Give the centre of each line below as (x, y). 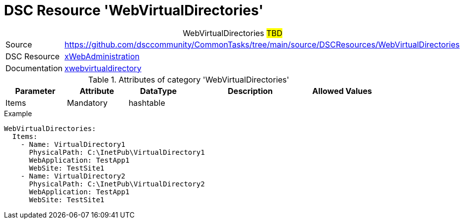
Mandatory (87, 103)
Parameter (35, 91)
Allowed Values (342, 91)
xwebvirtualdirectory (103, 68)
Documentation (34, 68)
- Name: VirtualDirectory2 (73, 176)
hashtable (147, 103)
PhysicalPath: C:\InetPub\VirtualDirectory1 (117, 152)
